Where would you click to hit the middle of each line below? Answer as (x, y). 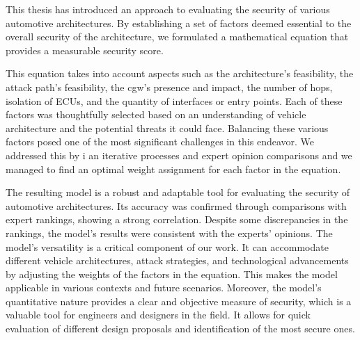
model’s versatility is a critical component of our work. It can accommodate (167, 246)
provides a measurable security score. (85, 50)
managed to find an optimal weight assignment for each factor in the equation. (173, 169)
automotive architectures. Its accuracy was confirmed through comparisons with (176, 205)
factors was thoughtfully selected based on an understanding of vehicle (156, 114)
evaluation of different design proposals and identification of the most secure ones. (180, 329)
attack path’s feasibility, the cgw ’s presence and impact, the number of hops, (169, 87)
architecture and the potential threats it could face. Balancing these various (167, 128)
